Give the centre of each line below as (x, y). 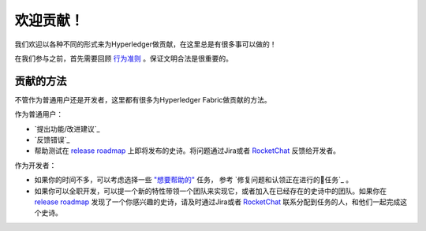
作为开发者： (35, 165)
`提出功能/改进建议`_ (67, 129)
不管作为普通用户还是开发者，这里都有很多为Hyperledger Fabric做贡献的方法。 (143, 99)
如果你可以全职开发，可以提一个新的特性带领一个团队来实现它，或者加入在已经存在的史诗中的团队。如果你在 (210, 191)
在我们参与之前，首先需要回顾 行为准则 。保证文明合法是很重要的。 (123, 58)
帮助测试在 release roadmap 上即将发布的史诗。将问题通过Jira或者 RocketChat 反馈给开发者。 (187, 151)
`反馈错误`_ (52, 140)
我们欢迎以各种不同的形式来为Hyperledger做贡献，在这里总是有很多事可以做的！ (146, 44)
